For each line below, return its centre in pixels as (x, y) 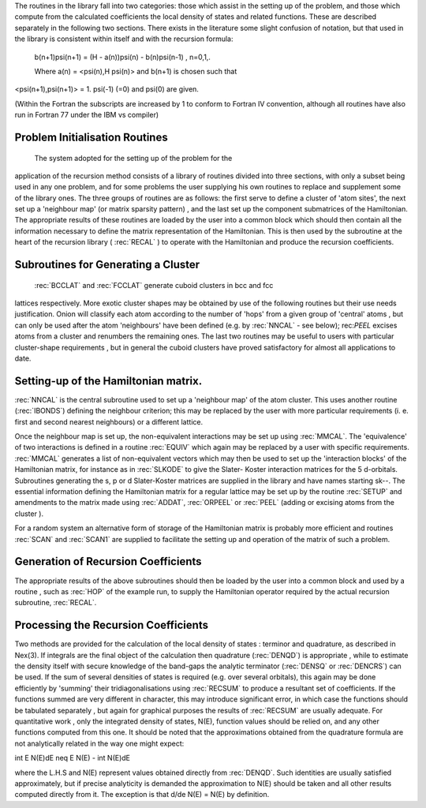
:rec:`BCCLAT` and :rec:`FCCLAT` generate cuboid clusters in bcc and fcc (154, 285)
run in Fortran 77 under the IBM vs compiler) (87, 115)
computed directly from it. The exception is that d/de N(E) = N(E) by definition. (142, 795)
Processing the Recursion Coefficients (112, 625)
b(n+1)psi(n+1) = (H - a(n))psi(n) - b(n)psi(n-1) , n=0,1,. (122, 57)
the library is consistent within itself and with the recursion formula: (124, 39)
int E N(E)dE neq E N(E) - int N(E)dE (72, 758)
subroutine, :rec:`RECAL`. (56, 603)
